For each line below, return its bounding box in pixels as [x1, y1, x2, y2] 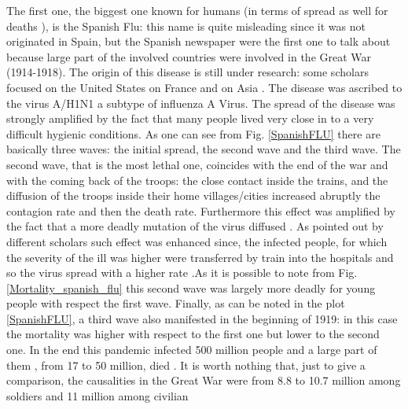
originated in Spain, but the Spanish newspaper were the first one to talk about [6, 33, 391, 50]
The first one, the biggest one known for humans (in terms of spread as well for [6, 2, 388, 18]
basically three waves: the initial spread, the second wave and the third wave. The [6, 141, 401, 157]
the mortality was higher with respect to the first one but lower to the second [6, 326, 380, 342]
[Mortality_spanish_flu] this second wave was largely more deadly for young [6, 279, 376, 296]
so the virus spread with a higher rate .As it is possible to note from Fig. [6, 264, 358, 281]
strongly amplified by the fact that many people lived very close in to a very [6, 110, 374, 127]
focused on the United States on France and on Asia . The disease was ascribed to [6, 79, 402, 95]
